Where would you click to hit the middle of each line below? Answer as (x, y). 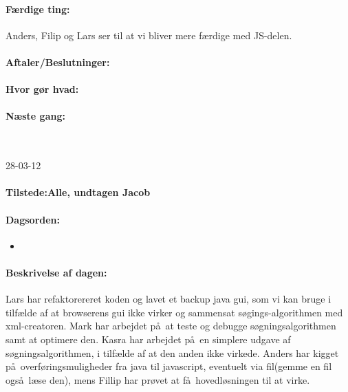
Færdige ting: (38, 9)
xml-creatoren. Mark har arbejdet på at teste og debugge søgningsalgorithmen (171, 326)
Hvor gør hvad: (42, 89)
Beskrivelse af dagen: (56, 272)
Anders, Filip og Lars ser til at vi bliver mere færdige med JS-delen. (149, 35)
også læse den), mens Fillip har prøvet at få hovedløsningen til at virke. (158, 379)
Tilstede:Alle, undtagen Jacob (78, 192)
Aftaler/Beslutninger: (58, 62)
